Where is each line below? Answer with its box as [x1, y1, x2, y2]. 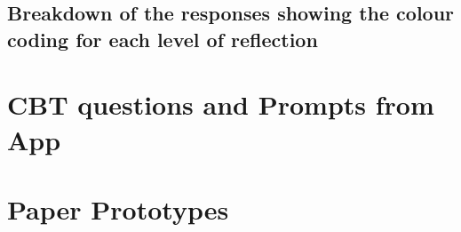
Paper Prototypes [7, 190, 229, 227]
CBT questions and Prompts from [7, 86, 434, 123]
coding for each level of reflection [7, 25, 318, 52]
